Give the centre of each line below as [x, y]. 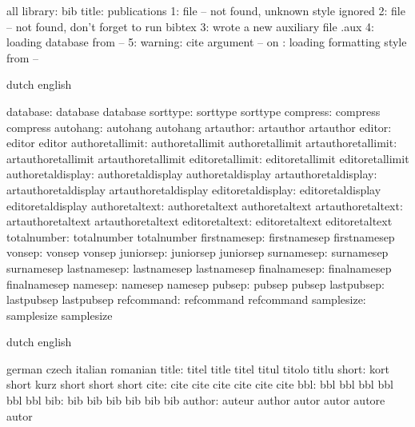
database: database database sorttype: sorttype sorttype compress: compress [194, 111]
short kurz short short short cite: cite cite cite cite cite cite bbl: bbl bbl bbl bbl [200, 384]
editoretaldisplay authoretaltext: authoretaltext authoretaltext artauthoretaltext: [205, 205]
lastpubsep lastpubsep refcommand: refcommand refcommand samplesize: [186, 299]
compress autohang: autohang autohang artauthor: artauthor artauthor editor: [199, 127]
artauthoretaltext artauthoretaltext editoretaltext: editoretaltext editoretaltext [200, 221]
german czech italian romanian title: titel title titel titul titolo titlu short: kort [198, 368]
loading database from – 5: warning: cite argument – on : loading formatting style [207, 42]
